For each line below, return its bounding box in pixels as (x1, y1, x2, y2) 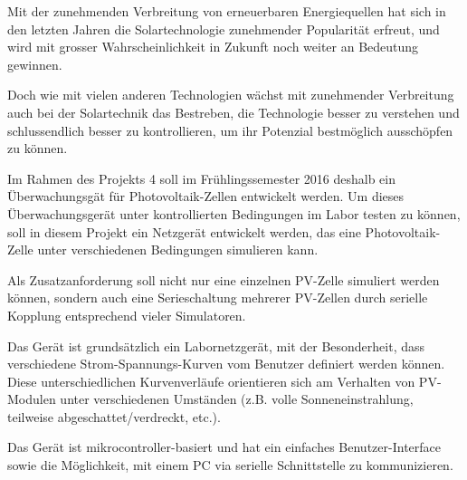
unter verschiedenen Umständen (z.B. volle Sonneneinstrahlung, (60, 389, 414, 408)
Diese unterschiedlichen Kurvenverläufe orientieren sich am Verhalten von (7, 371, 415, 390)
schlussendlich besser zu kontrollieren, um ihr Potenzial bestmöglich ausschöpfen (7, 120, 453, 139)
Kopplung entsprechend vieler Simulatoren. (7, 305, 246, 324)
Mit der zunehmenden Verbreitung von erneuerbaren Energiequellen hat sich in (7, 2, 446, 20)
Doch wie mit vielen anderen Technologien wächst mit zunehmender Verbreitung (7, 85, 454, 104)
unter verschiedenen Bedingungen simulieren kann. (37, 240, 319, 259)
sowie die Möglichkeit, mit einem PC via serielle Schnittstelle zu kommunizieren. (7, 456, 453, 475)
